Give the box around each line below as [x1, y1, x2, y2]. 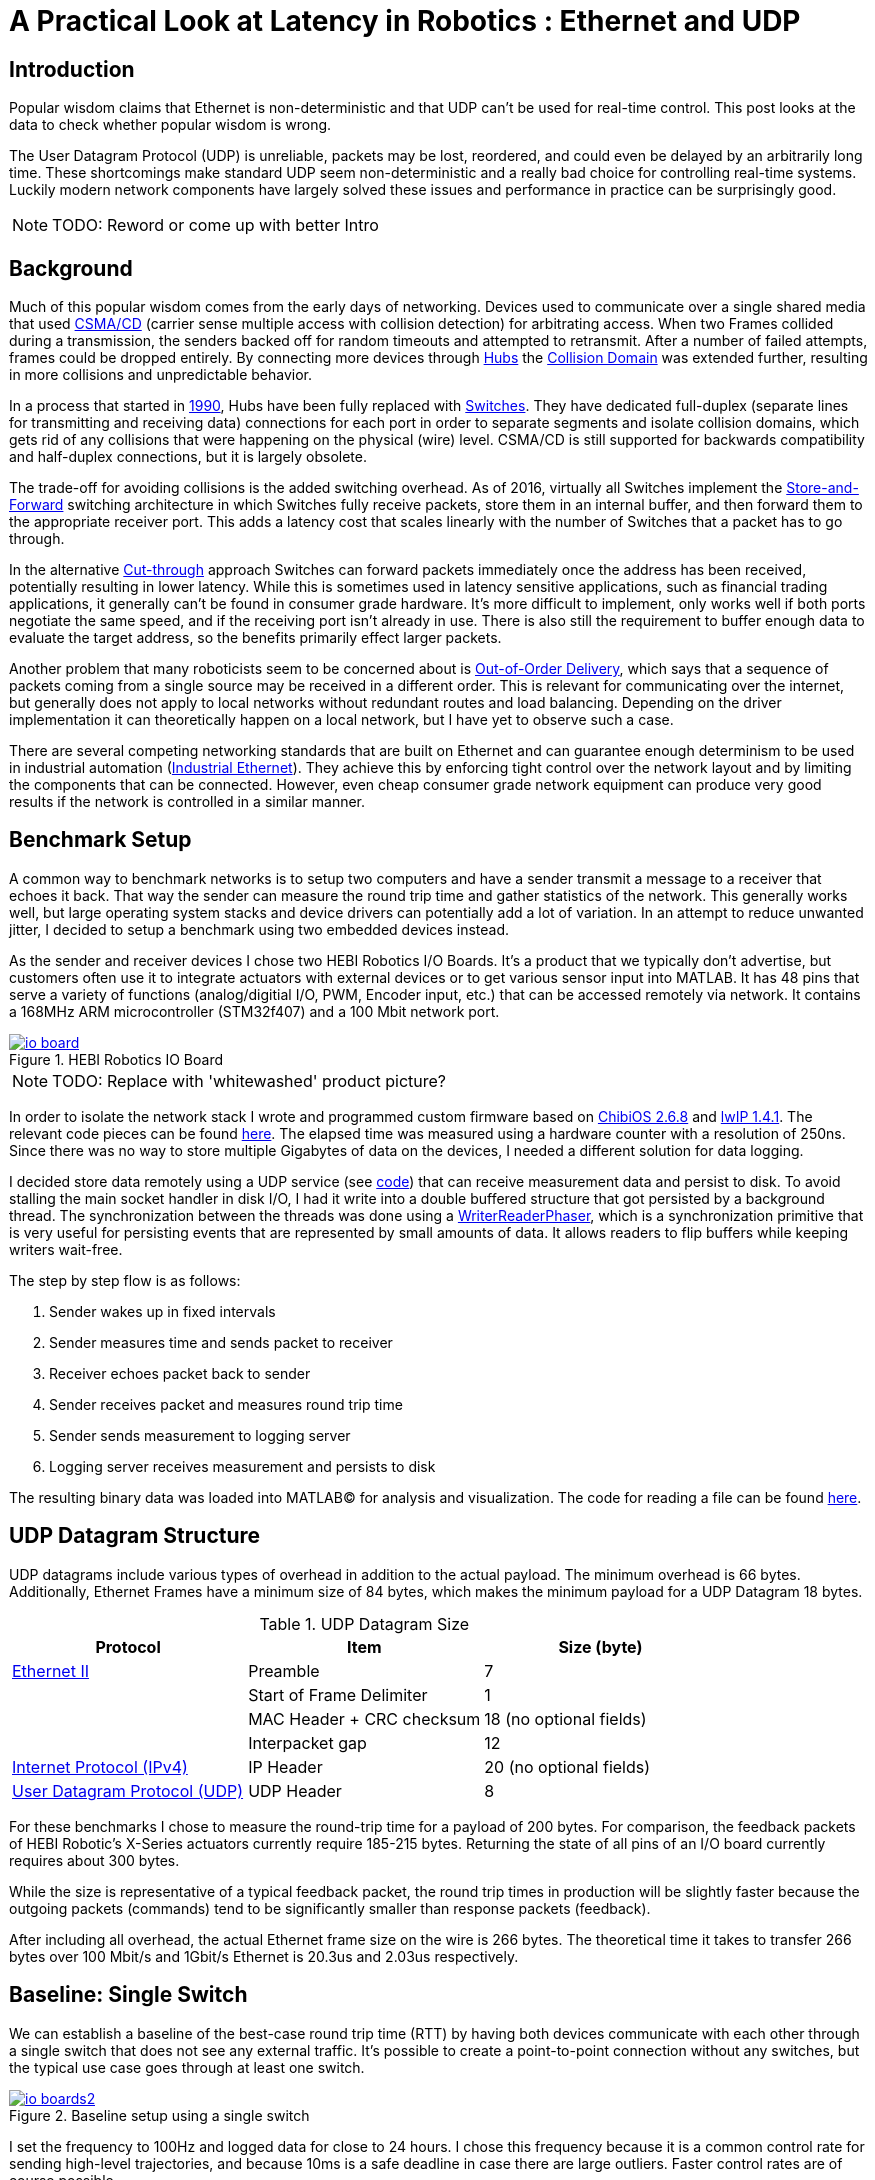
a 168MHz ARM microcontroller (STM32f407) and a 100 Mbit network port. [9, 1002, 500, 1020]
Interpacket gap [248, 1732, 367, 1753]
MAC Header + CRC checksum [248, 1708, 481, 1729]
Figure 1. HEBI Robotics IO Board [9, 1050, 224, 1068]
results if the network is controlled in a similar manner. [9, 793, 366, 811]
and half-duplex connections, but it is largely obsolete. [9, 448, 367, 466]
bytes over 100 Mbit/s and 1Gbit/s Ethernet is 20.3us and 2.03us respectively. [9, 1947, 519, 1965]
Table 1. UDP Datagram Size [259, 1613, 470, 1634]
